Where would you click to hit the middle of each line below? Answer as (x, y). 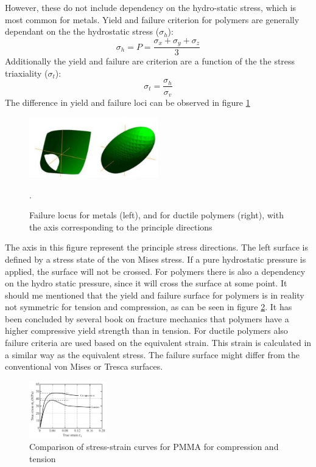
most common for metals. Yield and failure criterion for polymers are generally (152, 19)
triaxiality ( (26, 73)
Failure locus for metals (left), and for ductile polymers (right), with (156, 215)
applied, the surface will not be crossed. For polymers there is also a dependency (155, 271)
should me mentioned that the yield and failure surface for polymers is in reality (155, 295)
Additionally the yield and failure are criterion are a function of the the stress (150, 61)
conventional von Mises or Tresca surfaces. (84, 366)
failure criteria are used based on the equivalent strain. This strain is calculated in (158, 343)
